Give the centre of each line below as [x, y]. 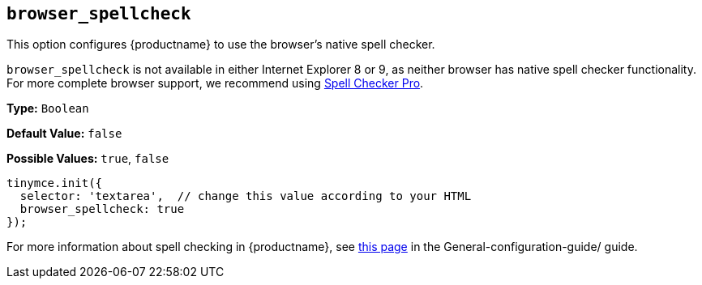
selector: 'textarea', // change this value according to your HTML [246, 196]
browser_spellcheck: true [102, 209]
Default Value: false [64, 134]
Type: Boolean [48, 108]
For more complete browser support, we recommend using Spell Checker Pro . [215, 83]
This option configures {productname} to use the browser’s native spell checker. [221, 45]
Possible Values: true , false [88, 159]
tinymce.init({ [55, 183]
